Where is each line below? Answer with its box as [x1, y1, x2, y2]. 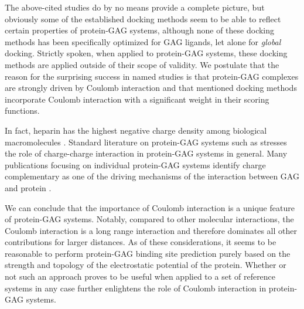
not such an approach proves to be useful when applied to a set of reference [5, 270, 276, 283]
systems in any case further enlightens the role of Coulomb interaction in [5, 281, 267, 294]
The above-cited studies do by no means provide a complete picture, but [5, 1, 265, 13]
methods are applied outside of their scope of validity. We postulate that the [5, 58, 279, 70]
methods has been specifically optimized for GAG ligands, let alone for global [5, 35, 281, 47]
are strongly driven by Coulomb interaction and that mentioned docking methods [5, 82, 297, 94]
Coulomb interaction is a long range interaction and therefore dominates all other [5, 224, 297, 236]
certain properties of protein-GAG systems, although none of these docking [5, 24, 275, 36]
